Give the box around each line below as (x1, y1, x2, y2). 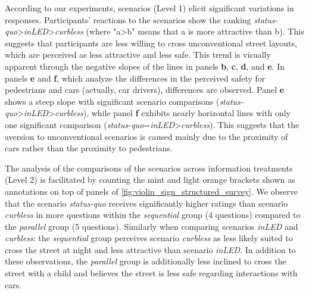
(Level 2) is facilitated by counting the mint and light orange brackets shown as (5, 173, 295, 186)
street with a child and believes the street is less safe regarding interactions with (5, 267, 298, 279)
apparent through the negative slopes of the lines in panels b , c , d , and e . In (5, 60, 285, 72)
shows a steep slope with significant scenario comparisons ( (5, 95, 220, 107)
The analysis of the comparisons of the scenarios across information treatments (5, 161, 293, 174)
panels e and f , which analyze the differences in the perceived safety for (5, 71, 266, 84)
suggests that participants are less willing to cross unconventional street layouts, (5, 36, 297, 49)
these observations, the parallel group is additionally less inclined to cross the (5, 255, 286, 267)
